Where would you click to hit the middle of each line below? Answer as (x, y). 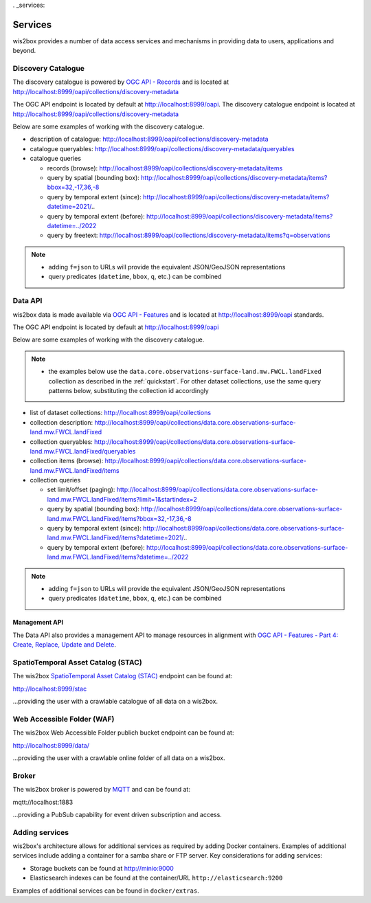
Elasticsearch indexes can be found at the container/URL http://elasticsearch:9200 (156, 878)
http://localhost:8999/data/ (51, 745)
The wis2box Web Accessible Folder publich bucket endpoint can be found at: (123, 733)
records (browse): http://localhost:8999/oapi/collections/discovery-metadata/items (165, 168)
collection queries (55, 480)
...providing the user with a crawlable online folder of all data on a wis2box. (119, 758)
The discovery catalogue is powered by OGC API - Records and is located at (121, 82)
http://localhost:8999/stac (50, 689)
